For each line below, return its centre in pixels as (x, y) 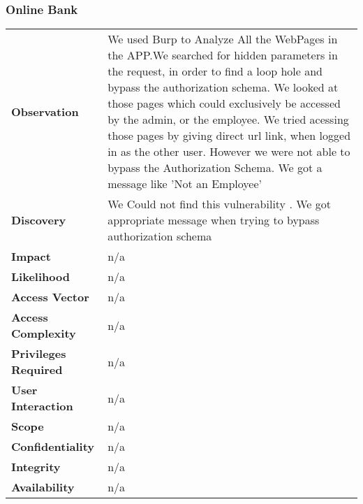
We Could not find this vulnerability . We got (219, 204)
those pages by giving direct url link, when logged (229, 136)
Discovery (39, 220)
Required (37, 370)
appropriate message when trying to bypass (214, 220)
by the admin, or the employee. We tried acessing (228, 120)
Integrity (36, 467)
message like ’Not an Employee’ (185, 184)
